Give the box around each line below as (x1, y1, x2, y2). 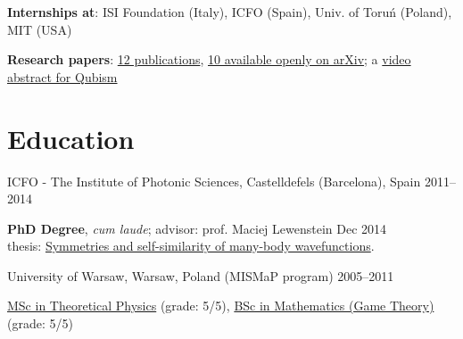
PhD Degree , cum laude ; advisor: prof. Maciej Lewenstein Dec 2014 (7, 219, 387, 237)
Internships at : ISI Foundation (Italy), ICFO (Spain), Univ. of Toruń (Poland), (7, 3, 452, 21)
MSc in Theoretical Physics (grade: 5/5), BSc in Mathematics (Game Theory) (7, 296, 434, 315)
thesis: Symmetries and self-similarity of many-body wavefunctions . (7, 236, 375, 255)
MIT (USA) (7, 20, 72, 38)
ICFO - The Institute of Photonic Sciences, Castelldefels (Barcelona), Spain (7, 171, 421, 190)
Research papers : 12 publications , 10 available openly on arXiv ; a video (7, 50, 411, 69)
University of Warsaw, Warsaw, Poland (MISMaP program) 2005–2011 (7, 266, 394, 285)
